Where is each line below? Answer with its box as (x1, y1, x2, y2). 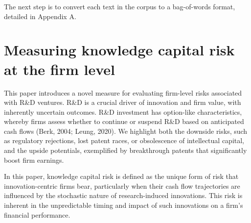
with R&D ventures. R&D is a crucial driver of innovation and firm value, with (4, 97, 241, 107)
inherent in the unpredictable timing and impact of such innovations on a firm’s (4, 200, 243, 210)
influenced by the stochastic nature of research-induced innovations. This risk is (4, 190, 243, 200)
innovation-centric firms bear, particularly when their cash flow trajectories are (4, 180, 240, 191)
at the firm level (4, 59, 115, 79)
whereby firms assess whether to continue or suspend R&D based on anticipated (4, 116, 244, 126)
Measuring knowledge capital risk (4, 40, 235, 60)
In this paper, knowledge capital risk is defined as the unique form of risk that (4, 171, 239, 181)
